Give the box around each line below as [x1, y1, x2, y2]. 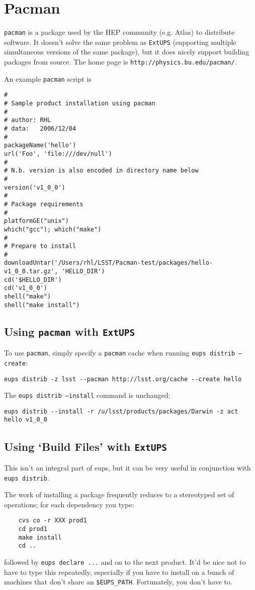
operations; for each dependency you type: [4, 499, 134, 509]
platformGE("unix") [4, 217, 69, 225]
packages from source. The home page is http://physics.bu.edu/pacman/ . [4, 56, 237, 67]
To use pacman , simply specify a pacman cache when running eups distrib [4, 347, 235, 358]
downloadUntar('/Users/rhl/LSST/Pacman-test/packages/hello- [4, 259, 213, 267]
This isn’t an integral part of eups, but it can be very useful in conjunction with [4, 462, 251, 473]
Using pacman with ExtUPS [4, 323, 135, 339]
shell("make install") [4, 301, 80, 309]
